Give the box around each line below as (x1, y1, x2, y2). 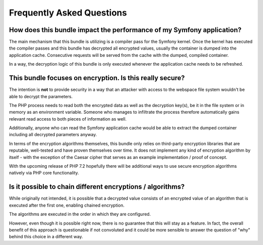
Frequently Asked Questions (9, 7, 127, 18)
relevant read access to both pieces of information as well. (9, 116, 127, 122)
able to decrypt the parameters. (9, 93, 73, 99)
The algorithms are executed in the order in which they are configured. (9, 211, 151, 217)
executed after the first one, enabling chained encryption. (9, 202, 125, 208)
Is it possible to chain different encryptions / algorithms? (9, 183, 185, 191)
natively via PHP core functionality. (9, 170, 79, 176)
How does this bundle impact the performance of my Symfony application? (9, 26, 242, 34)
